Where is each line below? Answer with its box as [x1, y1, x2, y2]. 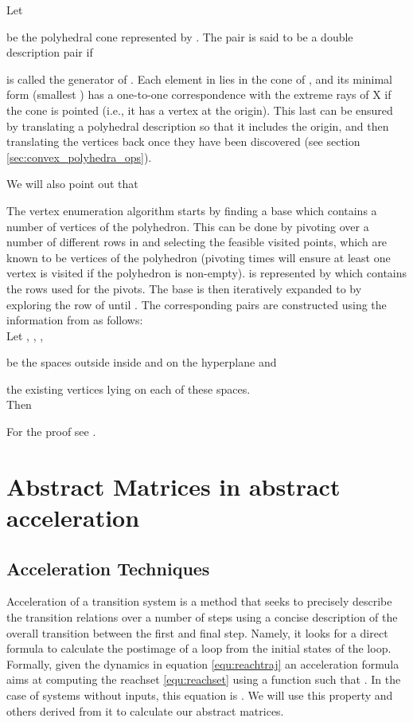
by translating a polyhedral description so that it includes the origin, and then [6, 117, 389, 134]
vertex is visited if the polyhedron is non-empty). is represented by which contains [6, 265, 407, 281]
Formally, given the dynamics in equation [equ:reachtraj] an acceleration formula [6, 655, 399, 672]
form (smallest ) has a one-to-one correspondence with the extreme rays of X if [6, 86, 392, 103]
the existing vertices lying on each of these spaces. [6, 380, 251, 397]
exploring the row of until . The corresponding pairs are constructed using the [6, 296, 387, 312]
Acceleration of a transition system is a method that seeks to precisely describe [6, 593, 392, 610]
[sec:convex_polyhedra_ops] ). [6, 148, 152, 165]
